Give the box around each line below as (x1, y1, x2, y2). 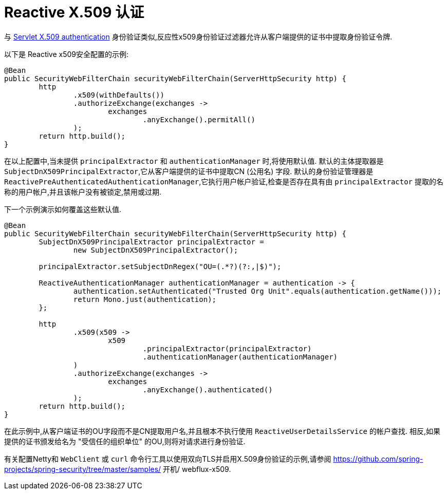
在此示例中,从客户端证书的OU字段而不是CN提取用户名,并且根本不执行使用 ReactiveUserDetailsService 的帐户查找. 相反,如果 (4, 426, 441, 435)
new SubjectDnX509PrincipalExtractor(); (73, 245, 238, 254)
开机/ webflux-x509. (163, 464, 231, 473)
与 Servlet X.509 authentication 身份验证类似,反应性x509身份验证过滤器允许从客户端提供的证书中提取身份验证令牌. (4, 32, 393, 41)
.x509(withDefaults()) (73, 90, 164, 99)
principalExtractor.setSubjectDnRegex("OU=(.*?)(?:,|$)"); (39, 262, 282, 271)
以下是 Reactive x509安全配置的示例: (4, 49, 129, 59)
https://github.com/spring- (333, 454, 423, 463)
